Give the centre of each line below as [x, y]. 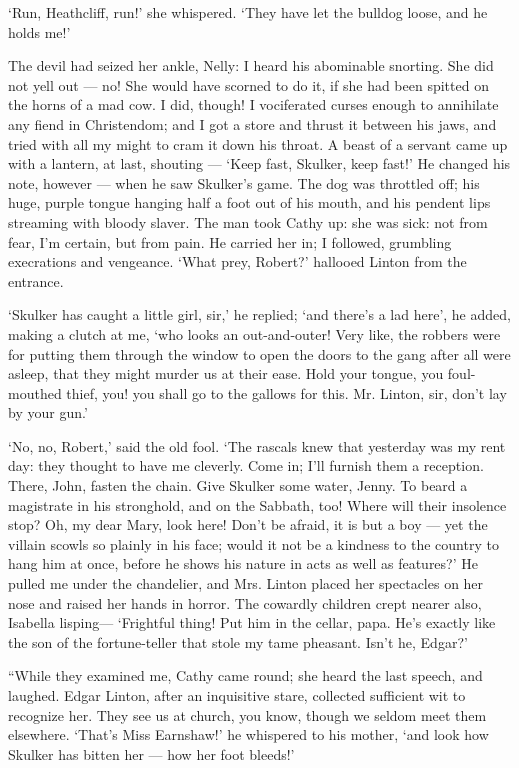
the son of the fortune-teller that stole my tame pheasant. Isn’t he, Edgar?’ [238, 641]
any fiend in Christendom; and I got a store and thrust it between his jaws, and [252, 123]
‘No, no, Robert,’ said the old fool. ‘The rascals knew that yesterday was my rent [257, 445]
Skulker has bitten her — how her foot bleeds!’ [151, 753]
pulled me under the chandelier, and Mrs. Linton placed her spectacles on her [246, 583]
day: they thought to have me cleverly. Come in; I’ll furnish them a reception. [246, 465]
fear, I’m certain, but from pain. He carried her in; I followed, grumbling [230, 241]
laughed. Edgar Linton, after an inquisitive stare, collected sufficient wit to [237, 695]
